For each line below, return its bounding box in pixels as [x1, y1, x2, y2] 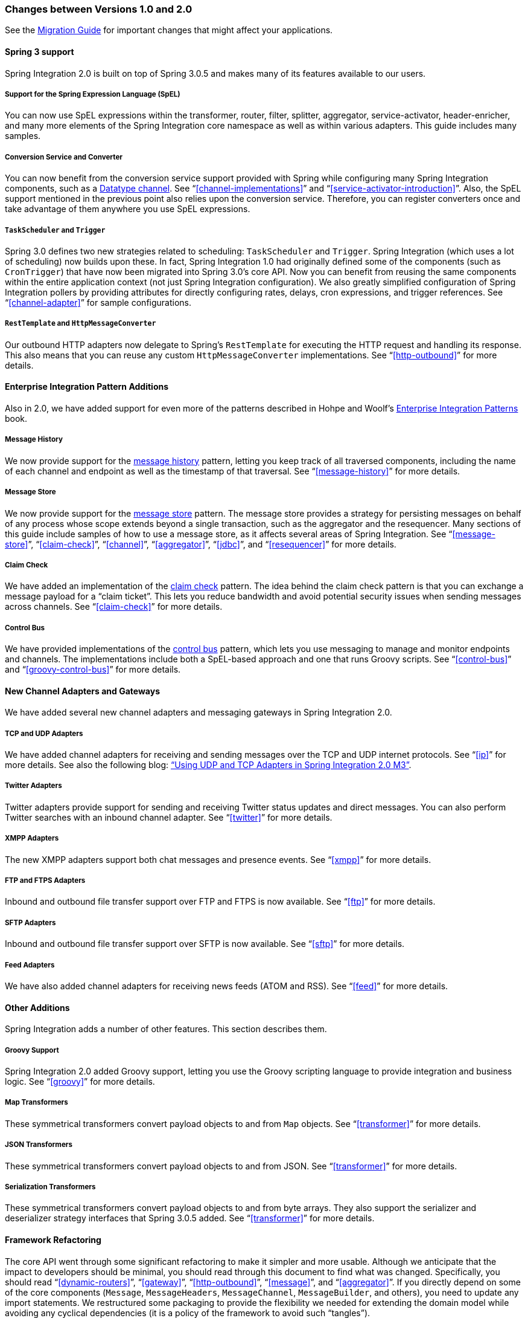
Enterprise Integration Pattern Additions [5, 381, 169, 392]
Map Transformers [5, 1098, 68, 1107]
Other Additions [5, 1002, 70, 1013]
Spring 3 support [5, 46, 74, 57]
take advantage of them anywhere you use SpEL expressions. [5, 204, 250, 215]
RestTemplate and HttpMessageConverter [5, 319, 156, 328]
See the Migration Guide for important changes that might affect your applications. [5, 25, 333, 36]
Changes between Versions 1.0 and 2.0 [5, 3, 192, 15]
